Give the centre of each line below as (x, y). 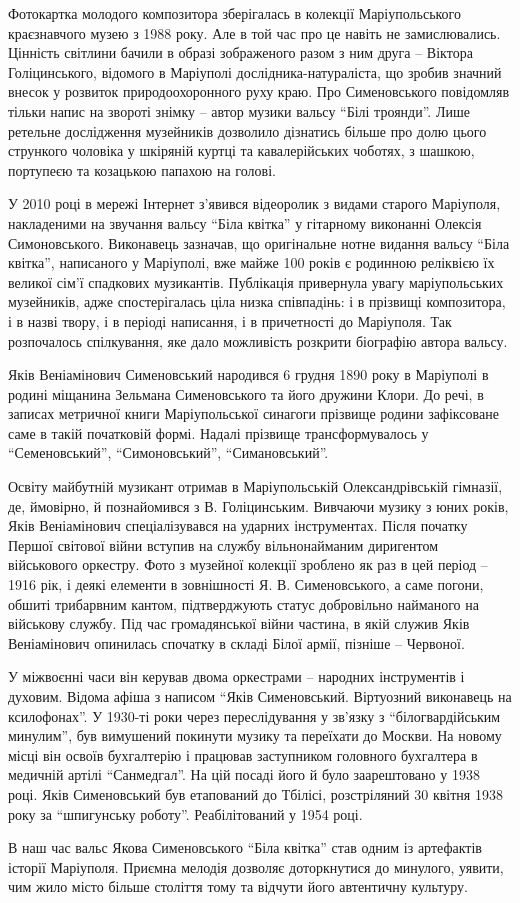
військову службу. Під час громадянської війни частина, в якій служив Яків (239, 623)
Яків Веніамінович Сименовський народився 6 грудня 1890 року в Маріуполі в (248, 374)
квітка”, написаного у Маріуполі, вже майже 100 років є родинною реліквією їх (251, 262)
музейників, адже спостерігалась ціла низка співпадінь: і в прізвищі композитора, (257, 301)
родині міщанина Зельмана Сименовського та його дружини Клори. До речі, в (246, 393)
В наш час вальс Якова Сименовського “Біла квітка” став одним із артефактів (245, 847)
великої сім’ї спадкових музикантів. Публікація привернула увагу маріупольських (256, 281)
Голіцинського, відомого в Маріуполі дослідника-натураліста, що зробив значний (255, 71)
